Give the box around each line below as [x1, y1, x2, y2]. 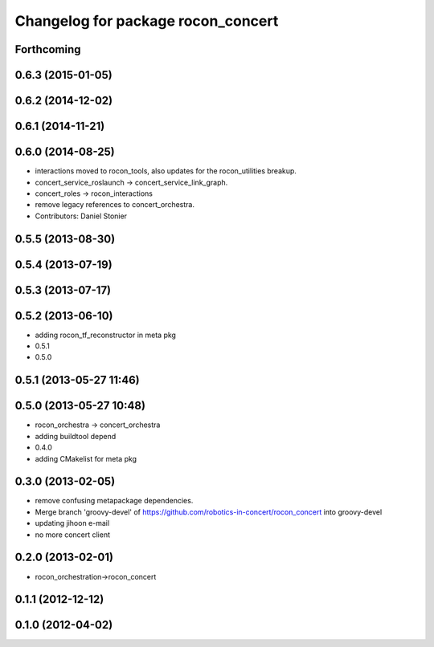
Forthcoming [14, 43, 81, 56]
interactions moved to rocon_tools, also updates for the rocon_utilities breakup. [35, 166, 297, 176]
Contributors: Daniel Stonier [35, 211, 128, 221]
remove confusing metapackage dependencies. [35, 496, 194, 506]
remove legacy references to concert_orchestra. [35, 200, 194, 210]
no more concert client [35, 530, 111, 539]
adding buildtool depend [35, 431, 117, 441]
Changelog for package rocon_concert [14, 12, 279, 30]
